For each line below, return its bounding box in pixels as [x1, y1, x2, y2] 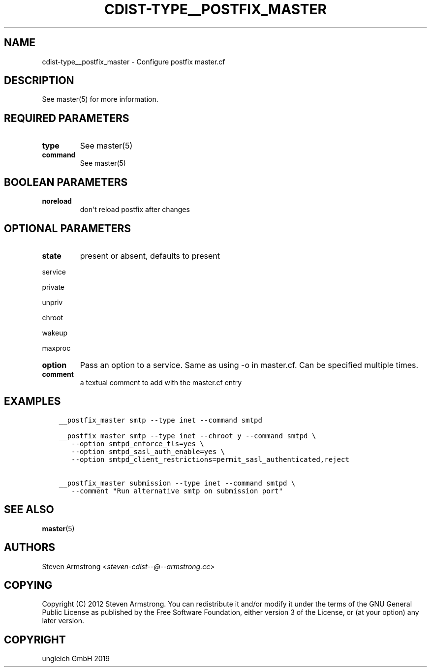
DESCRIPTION [4, 74, 74, 87]
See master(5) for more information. [42, 95, 158, 104]
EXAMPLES [4, 395, 61, 408]
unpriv [42, 298, 63, 306]
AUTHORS [4, 541, 56, 554]
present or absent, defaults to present [80, 250, 220, 261]
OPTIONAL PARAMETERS [4, 222, 131, 235]
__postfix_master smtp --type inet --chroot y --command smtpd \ [59, 431, 316, 440]
